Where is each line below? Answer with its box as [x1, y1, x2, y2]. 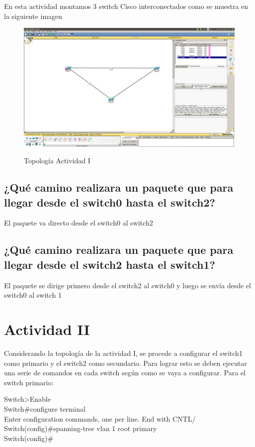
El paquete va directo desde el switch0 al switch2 [4, 218, 153, 228]
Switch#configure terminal [4, 403, 85, 414]
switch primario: [4, 377, 54, 387]
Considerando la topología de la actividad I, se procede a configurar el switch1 [4, 347, 243, 358]
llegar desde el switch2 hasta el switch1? [4, 256, 215, 272]
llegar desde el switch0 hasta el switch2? [4, 194, 215, 210]
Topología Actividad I [24, 155, 90, 166]
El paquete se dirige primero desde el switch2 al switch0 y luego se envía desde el [4, 280, 251, 290]
